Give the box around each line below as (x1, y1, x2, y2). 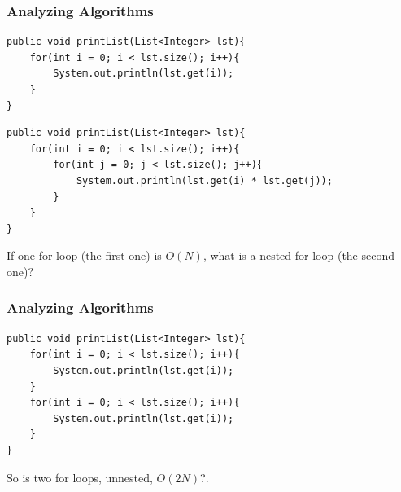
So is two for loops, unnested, (7, 468, 153, 485)
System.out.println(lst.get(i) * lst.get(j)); (76, 174, 333, 187)
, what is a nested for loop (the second (203, 247, 395, 264)
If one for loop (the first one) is (7, 247, 162, 264)
